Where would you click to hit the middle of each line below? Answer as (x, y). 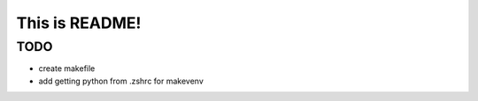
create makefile (67, 69)
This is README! (79, 23)
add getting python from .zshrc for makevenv (121, 81)
